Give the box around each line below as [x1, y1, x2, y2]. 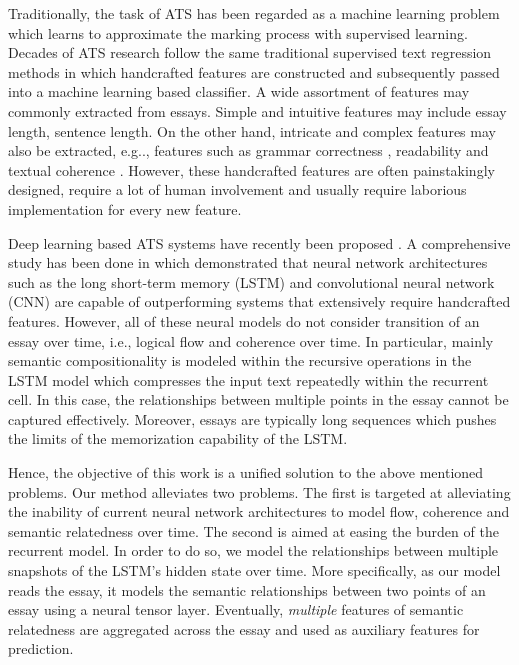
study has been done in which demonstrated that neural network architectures [8, 252, 488, 273]
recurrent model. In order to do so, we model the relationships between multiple [8, 540, 499, 561]
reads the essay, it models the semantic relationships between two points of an [8, 579, 486, 600]
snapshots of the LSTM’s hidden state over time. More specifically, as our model [8, 560, 501, 581]
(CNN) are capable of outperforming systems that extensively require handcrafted [8, 291, 511, 312]
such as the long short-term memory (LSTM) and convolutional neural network [8, 271, 495, 292]
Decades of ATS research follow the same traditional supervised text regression [8, 42, 492, 63]
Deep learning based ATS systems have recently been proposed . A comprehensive [8, 232, 511, 253]
